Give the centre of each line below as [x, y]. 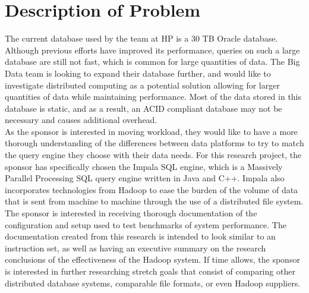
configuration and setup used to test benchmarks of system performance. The [146, 224]
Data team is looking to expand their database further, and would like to [138, 73]
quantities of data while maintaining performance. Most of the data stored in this [153, 97]
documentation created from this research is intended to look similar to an [140, 236]
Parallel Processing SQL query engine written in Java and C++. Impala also [145, 178]
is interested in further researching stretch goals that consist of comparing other [150, 271]
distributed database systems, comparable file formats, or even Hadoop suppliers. [153, 283]
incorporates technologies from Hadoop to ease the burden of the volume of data [152, 189]
